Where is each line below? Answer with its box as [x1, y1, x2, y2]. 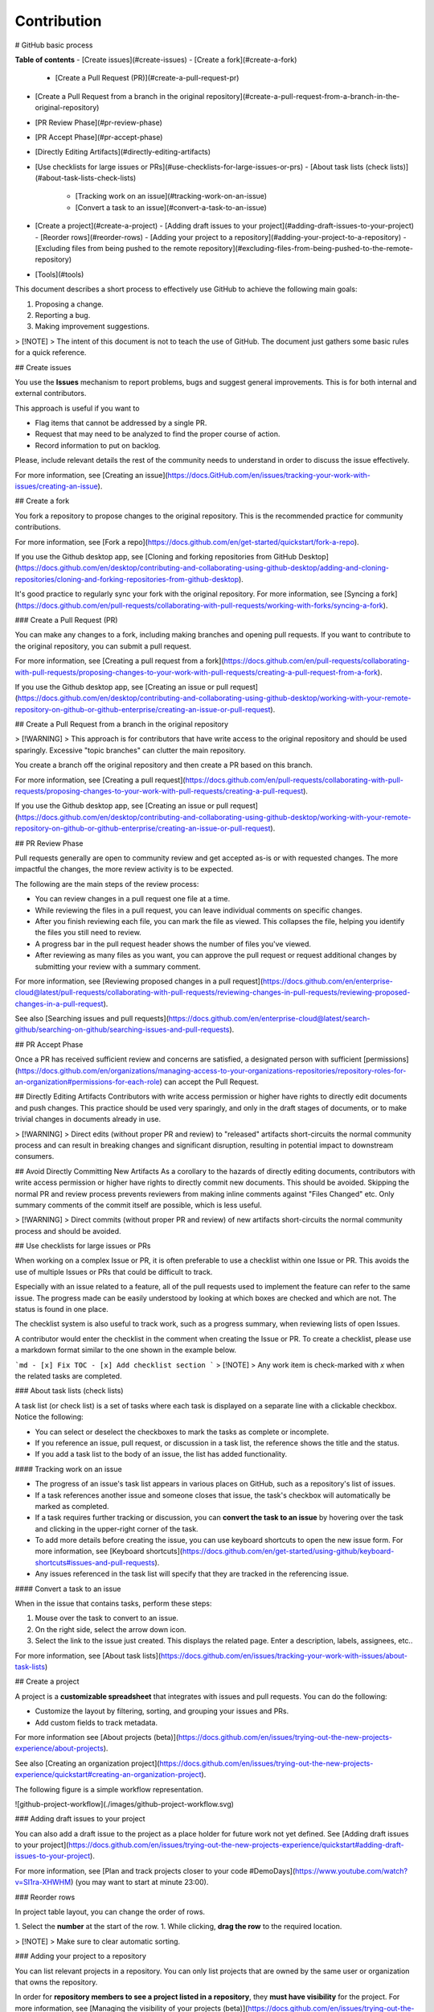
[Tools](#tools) [35, 270, 84, 279]
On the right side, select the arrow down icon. [35, 1624, 186, 1634]
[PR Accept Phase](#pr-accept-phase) [35, 132, 163, 142]
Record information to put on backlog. [35, 440, 161, 450]
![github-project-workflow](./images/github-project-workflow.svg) [14, 1799, 235, 1808]
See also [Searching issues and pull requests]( [14, 1014, 169, 1024]
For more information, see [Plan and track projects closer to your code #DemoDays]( [14, 1866, 296, 1875]
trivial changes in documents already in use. [14, 1115, 161, 1124]
